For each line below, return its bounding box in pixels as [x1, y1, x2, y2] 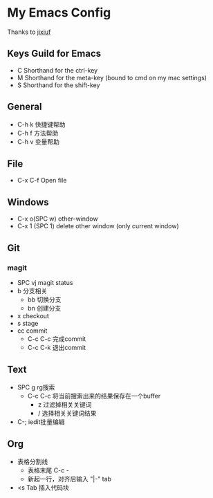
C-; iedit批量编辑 [17, 417, 65, 426]
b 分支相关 [17, 286, 48, 295]
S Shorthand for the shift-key [17, 81, 100, 89]
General [7, 101, 43, 113]
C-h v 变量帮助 [17, 137, 60, 146]
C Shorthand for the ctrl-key [17, 66, 98, 74]
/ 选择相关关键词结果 [37, 409, 97, 417]
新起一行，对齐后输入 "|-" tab [27, 474, 112, 483]
